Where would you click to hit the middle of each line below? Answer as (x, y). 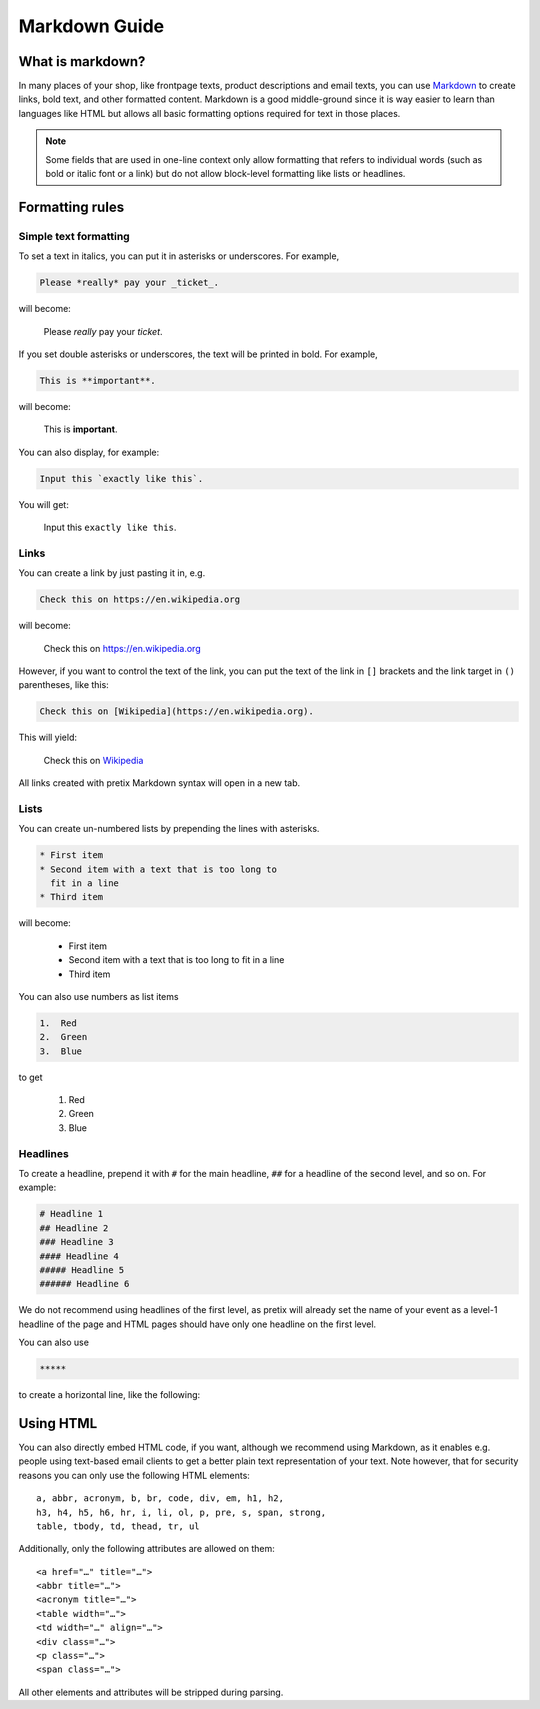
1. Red (58, 1023)
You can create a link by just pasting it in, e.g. (112, 573)
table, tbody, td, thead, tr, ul (118, 1526)
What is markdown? (82, 61)
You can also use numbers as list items (98, 996)
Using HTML (58, 1423)
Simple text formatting (74, 236)
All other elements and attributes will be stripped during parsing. (151, 1692)
